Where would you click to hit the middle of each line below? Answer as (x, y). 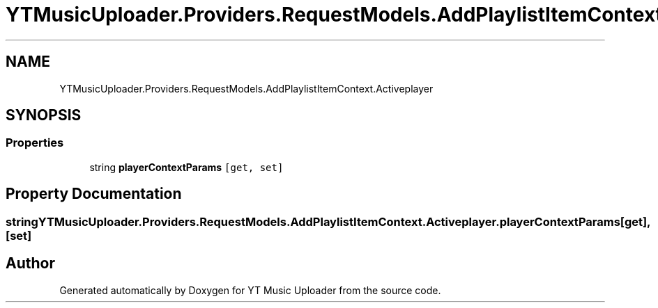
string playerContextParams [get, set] (186, 167)
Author (30, 264)
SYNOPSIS (44, 115)
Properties (35, 143)
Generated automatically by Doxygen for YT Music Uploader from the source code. (250, 290)
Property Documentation (94, 194)
